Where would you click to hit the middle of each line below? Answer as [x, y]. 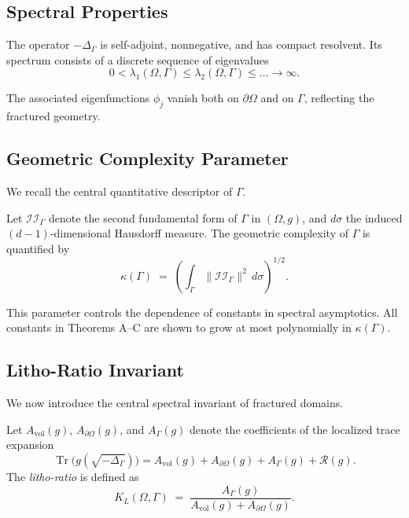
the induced [374, 217]
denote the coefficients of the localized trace [295, 429]
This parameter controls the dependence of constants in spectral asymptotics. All [202, 312]
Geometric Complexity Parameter [147, 158]
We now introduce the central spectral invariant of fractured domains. [175, 403]
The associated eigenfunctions [78, 98]
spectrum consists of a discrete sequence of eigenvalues [138, 59]
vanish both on [203, 98]
